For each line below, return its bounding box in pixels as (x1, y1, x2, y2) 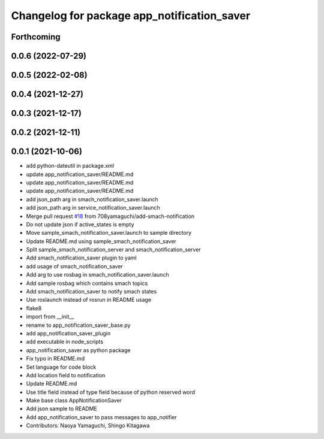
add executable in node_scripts (26, 338, 104, 346)
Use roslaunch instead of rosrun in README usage (26, 296, 152, 304)
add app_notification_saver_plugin (26, 329, 111, 337)
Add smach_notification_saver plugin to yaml (26, 255, 137, 262)
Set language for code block (26, 363, 97, 371)
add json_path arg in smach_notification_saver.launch (26, 195, 158, 203)
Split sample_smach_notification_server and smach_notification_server (26, 246, 201, 253)
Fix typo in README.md (26, 355, 85, 362)
